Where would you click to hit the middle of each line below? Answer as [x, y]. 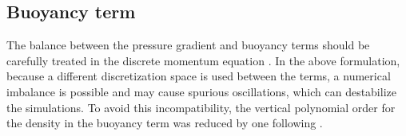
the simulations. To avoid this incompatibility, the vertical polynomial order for [201, 107]
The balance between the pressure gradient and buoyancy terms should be [188, 45]
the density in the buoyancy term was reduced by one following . [165, 123]
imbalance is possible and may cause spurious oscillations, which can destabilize [201, 91]
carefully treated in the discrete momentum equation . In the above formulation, [203, 60]
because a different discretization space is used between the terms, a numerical [199, 76]
